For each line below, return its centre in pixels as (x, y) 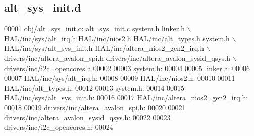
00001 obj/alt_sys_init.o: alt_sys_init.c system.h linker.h (94, 28)
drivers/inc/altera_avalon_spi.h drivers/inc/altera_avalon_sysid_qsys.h (117, 58)
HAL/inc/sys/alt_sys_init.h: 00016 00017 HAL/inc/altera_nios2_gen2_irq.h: (126, 97)
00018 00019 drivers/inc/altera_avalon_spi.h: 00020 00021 (95, 107)
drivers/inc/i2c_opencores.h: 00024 (59, 127)
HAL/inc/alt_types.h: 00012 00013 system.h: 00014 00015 (94, 87)
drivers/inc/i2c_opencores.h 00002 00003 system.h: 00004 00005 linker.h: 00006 (127, 68)
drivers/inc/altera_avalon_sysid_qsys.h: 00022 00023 (87, 117)
